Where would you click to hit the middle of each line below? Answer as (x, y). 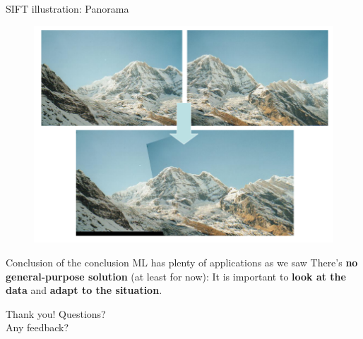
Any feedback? (37, 327)
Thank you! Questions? (56, 313)
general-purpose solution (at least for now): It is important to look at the (176, 276)
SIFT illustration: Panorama (67, 8)
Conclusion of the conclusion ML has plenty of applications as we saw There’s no (182, 262)
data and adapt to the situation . (84, 290)
